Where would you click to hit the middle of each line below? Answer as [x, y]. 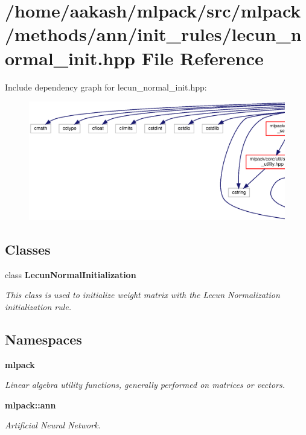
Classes [28, 249]
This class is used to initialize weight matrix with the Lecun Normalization [142, 295]
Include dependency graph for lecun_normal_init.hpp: [106, 87]
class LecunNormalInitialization [71, 274]
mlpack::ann [30, 405]
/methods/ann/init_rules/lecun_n [153, 34]
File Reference [202, 58]
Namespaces [43, 339]
